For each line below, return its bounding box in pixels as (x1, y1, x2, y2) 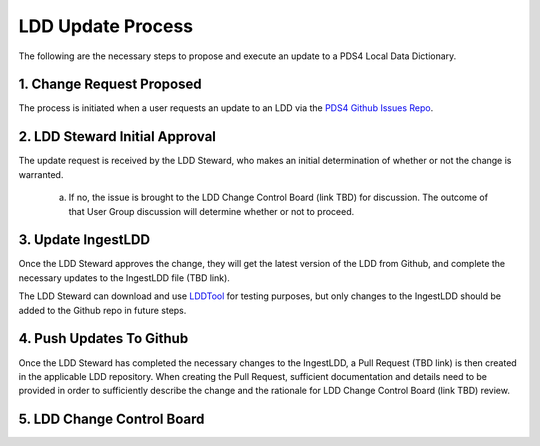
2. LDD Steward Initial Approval (18, 128, 217, 145)
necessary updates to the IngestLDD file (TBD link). (18, 271, 230, 284)
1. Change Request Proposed (18, 76, 202, 93)
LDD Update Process (18, 15, 194, 37)
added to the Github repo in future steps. (18, 304, 187, 316)
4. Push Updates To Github (18, 330, 189, 347)
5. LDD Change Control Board (18, 411, 205, 428)
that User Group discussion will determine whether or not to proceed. (68, 205, 355, 217)
